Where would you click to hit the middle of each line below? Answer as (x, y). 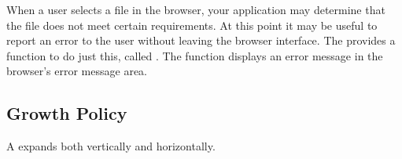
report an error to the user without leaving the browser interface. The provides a (201, 40)
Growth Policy (67, 113)
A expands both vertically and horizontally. (111, 146)
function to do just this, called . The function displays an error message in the (195, 55)
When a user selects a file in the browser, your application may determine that (196, 9)
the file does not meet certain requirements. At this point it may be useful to (192, 25)
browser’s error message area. (77, 71)
